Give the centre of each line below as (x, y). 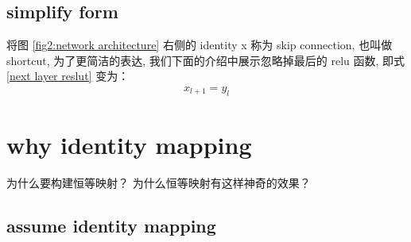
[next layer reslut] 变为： (68, 76)
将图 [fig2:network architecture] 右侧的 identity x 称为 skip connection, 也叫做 (200, 45)
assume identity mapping (111, 225)
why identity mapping (129, 144)
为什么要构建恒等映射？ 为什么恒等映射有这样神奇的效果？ (159, 182)
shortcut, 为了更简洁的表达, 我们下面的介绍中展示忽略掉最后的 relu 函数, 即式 (206, 60)
